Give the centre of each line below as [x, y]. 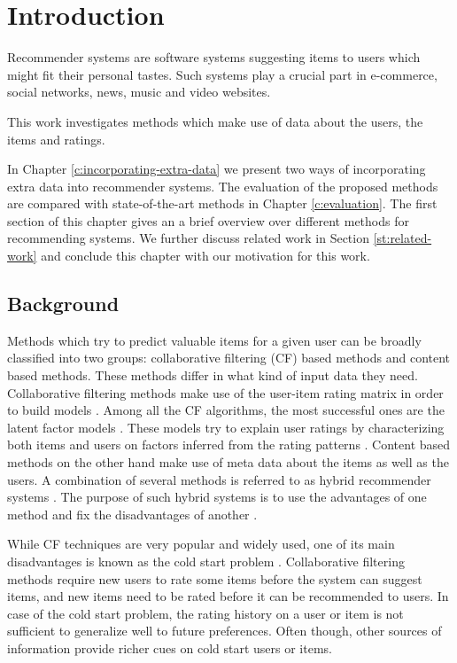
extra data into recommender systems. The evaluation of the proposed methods [223, 186]
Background [63, 304]
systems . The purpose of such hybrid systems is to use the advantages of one [217, 497]
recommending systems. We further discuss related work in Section [188, 238]
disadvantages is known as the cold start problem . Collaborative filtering [206, 561]
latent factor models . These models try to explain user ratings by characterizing [226, 427]
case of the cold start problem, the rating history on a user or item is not [205, 613]
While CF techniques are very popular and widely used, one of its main [201, 544]
